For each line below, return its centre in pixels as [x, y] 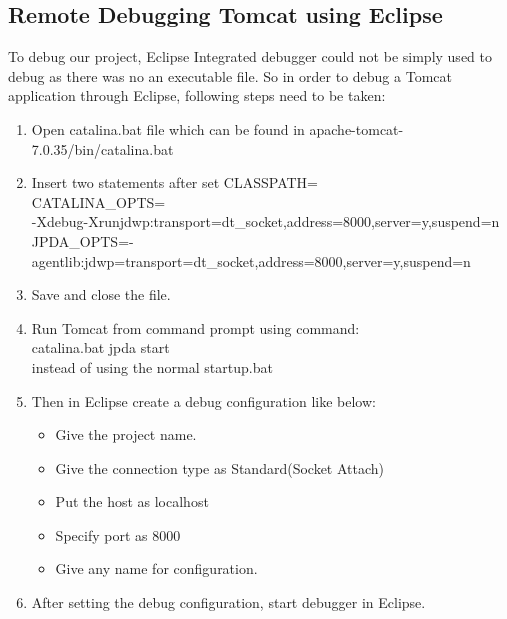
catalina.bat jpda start [100, 347]
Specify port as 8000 [118, 534]
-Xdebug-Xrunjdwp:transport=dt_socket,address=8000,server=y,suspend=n [265, 221]
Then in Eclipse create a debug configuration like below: [203, 400]
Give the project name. [126, 434]
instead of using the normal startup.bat [152, 366]
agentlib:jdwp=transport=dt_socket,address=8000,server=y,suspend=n [251, 260]
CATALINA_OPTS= [98, 201]
